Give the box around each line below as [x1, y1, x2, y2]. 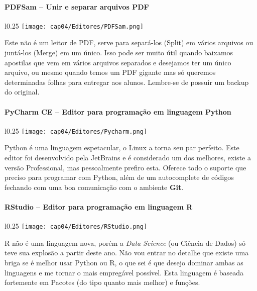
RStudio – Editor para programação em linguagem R [5, 202, 193, 212]
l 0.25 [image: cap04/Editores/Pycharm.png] [5, 125, 148, 136]
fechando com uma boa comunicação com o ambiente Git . [5, 181, 184, 192]
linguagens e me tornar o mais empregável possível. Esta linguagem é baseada [5, 267, 243, 277]
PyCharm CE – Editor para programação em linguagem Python [5, 106, 231, 117]
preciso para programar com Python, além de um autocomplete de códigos [5, 172, 234, 182]
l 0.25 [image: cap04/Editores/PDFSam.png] [5, 20, 144, 31]
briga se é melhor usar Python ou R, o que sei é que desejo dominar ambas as [5, 257, 243, 268]
